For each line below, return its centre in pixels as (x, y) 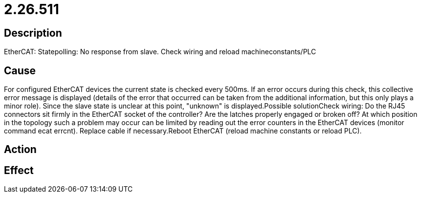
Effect (19, 170)
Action (20, 150)
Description (33, 33)
